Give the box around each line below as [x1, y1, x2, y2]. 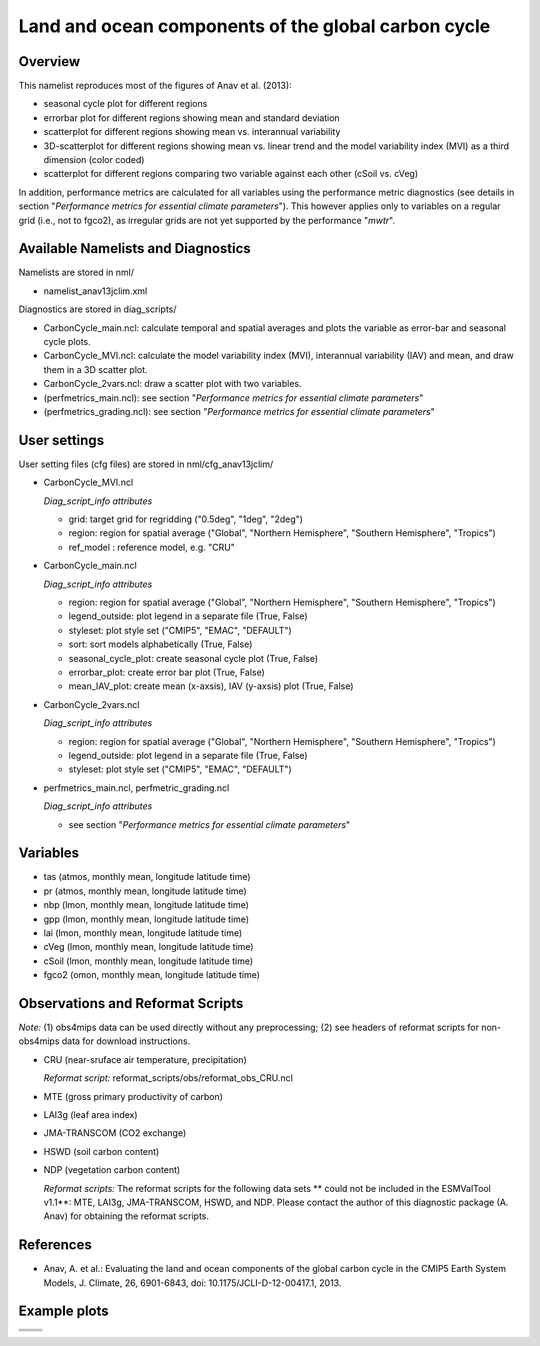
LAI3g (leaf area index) [43, 1109, 139, 1120]
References [18, 1236, 92, 1254]
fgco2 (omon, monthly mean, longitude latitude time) [43, 969, 260, 981]
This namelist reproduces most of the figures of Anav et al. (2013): [18, 80, 292, 92]
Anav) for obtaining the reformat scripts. [43, 1210, 210, 1222]
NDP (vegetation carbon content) [43, 1164, 181, 1176]
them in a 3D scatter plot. [43, 363, 149, 375]
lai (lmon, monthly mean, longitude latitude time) [43, 926, 243, 939]
